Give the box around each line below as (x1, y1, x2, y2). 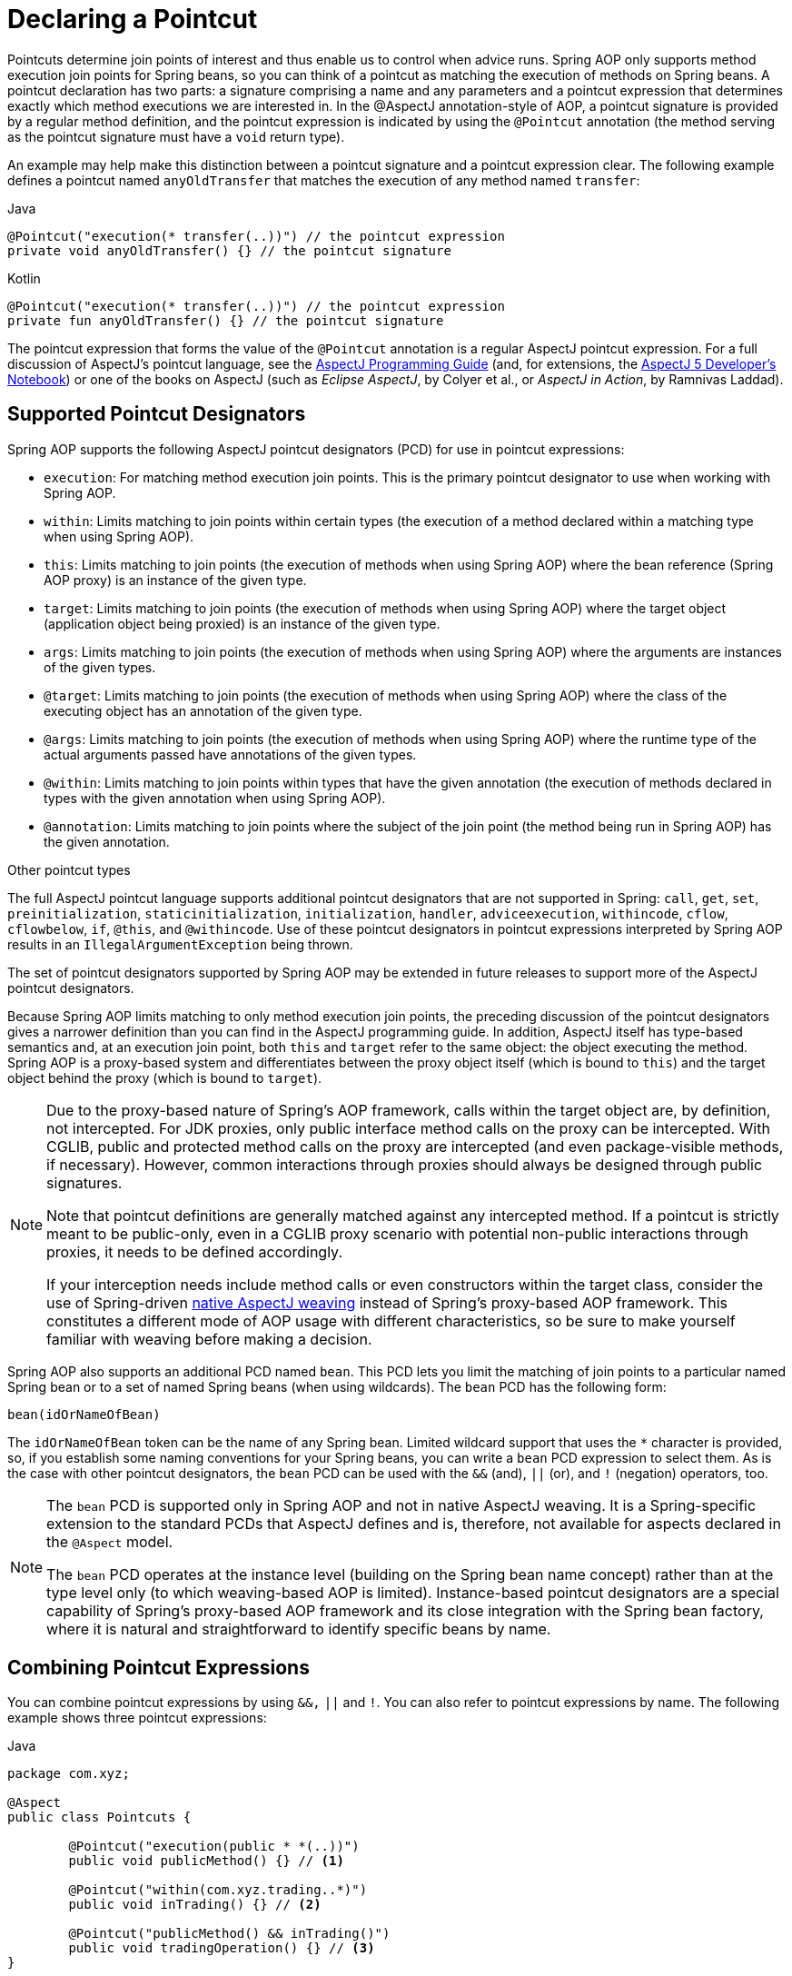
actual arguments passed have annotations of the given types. (44, 746, 417, 762)
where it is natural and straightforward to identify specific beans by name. (46, 1619, 551, 1638)
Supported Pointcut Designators (7, 402, 306, 426)
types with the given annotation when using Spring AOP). (44, 789, 386, 806)
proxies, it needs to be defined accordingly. (46, 1242, 343, 1261)
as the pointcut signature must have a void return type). (7, 128, 345, 144)
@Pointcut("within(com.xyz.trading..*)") (68, 1882, 368, 1898)
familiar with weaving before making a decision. (46, 1329, 372, 1348)
